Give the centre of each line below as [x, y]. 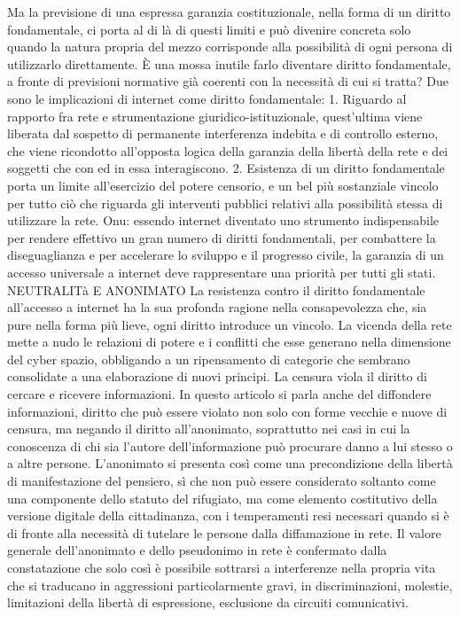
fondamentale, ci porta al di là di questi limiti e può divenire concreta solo [209, 29]
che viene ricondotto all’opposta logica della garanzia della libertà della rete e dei [228, 150]
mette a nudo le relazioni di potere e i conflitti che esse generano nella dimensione [229, 342]
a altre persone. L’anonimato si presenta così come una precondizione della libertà [230, 463]
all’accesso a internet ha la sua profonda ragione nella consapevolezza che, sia [217, 307]
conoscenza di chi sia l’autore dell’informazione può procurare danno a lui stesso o [230, 445]
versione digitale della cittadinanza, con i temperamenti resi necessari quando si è [228, 515]
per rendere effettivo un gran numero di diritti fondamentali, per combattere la [222, 237]
